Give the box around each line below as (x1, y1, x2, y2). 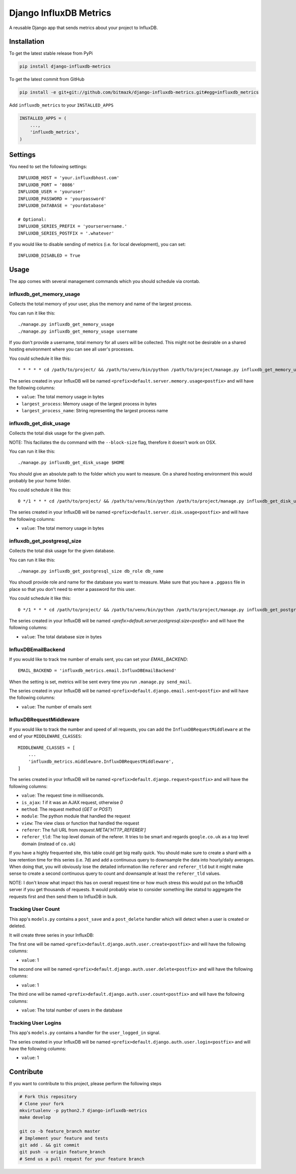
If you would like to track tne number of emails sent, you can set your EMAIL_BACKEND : (9, 656, 188, 662)
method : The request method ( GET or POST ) (21, 806, 112, 812)
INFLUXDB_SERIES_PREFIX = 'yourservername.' (18, 224, 128, 229)
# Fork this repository (19, 1094, 77, 1099)
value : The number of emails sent (21, 704, 92, 709)
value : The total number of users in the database (21, 1007, 123, 1013)
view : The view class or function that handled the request (21, 820, 139, 826)
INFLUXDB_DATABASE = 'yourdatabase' (18, 203, 107, 208)
